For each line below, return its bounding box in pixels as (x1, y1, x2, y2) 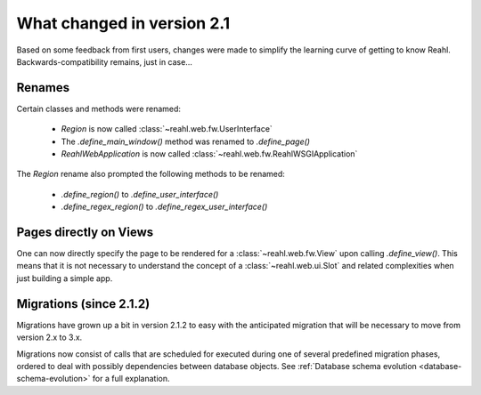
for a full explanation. (92, 374, 170, 384)
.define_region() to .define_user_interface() (61, 189, 219, 199)
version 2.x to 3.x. (16, 332, 83, 343)
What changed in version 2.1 (16, 13, 231, 33)
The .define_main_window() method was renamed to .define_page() (61, 136, 311, 147)
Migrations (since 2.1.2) (16, 296, 151, 311)
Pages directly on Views (16, 225, 154, 239)
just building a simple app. (16, 272, 113, 284)
